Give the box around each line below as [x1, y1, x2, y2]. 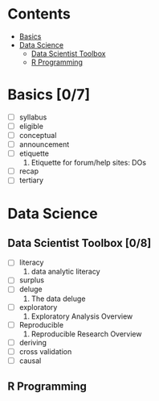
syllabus [18, 112, 47, 122]
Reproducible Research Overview [31, 328, 142, 339]
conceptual [18, 131, 57, 140]
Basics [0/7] [7, 86, 90, 104]
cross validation [18, 346, 72, 356]
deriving [18, 337, 47, 347]
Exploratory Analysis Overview [31, 311, 133, 321]
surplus [18, 275, 45, 285]
